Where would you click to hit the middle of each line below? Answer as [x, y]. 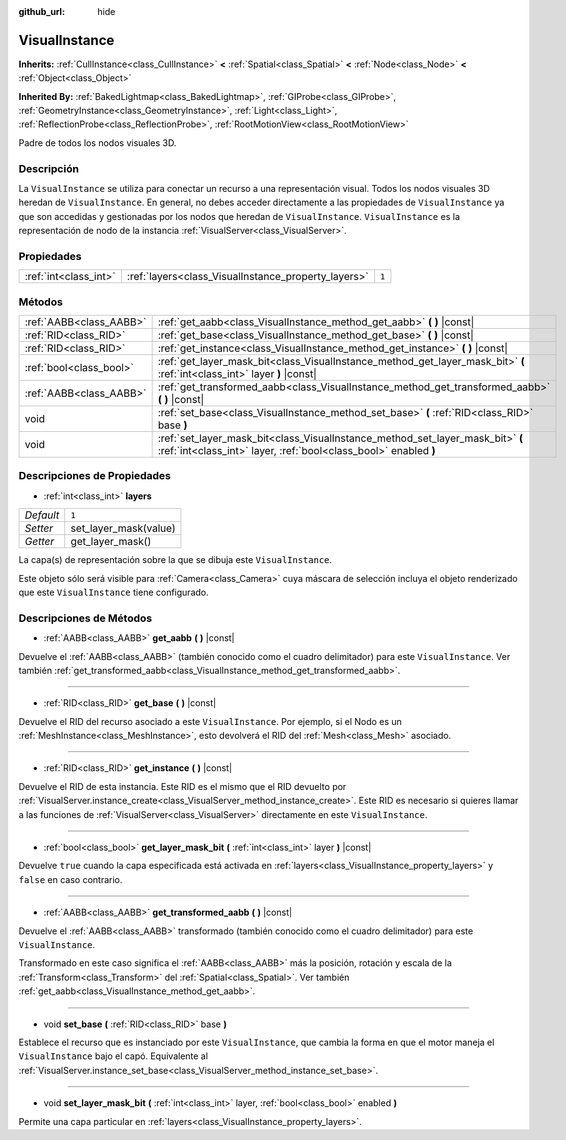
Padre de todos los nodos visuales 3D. [97, 142]
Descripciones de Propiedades [95, 476]
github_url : [41, 11]
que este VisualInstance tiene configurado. [113, 592]
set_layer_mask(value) [123, 528]
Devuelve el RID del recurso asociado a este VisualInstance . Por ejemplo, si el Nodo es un [210, 721]
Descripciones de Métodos [85, 618]
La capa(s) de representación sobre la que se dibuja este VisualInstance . [175, 560]
